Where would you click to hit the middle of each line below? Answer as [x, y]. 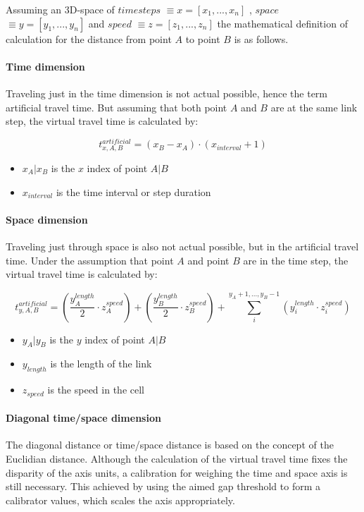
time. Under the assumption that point [90, 260]
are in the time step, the [296, 260]
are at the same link [314, 107]
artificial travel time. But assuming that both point [117, 107]
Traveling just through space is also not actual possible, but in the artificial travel [182, 246]
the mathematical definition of [282, 23]
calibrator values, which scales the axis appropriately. [120, 500]
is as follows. [261, 38]
